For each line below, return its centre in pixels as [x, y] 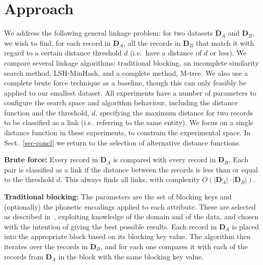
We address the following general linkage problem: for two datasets [109, 33]
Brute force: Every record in [51, 159]
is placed [245, 226]
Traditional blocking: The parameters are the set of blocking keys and [118, 197]
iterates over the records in [46, 246]
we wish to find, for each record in [58, 42]
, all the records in [152, 42]
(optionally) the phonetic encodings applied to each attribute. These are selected [130, 206]
